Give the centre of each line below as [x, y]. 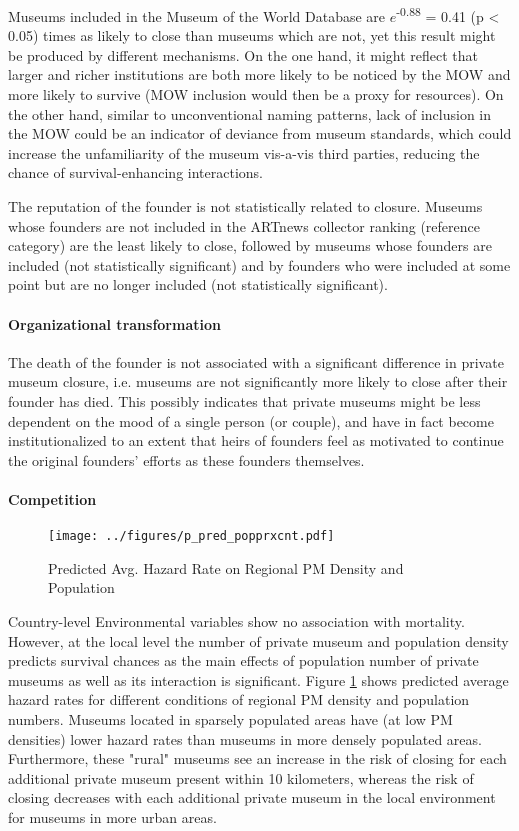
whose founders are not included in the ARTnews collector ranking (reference [244, 225]
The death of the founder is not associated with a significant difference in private [256, 361]
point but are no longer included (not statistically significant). [198, 284]
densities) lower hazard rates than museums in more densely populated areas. [245, 738]
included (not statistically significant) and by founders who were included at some [259, 264]
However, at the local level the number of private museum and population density [258, 640]
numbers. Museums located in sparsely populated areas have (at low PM [230, 718]
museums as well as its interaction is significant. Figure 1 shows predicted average [258, 679]
